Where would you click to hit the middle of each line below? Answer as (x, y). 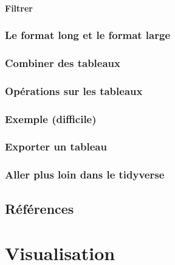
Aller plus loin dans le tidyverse (85, 175)
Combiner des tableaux (63, 62)
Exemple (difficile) (51, 118)
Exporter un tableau (56, 147)
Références (39, 208)
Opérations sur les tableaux (74, 90)
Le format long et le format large (88, 35)
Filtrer (19, 8)
